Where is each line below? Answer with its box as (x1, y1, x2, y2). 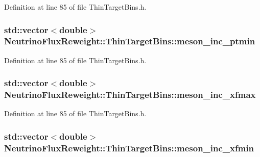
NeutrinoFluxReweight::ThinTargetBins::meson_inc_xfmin (4, 141, 254, 154)
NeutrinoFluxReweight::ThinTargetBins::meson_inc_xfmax (4, 88, 256, 101)
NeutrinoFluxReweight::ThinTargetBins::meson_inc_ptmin (4, 35, 255, 47)
